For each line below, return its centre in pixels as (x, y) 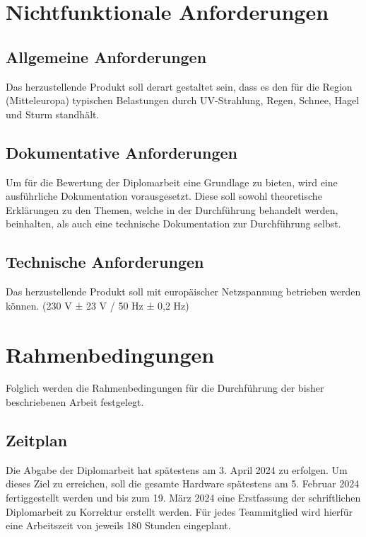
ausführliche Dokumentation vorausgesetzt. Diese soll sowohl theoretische (164, 196)
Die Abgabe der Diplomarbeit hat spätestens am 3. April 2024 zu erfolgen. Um (177, 469)
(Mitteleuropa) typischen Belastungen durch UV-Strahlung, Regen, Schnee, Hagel (183, 100)
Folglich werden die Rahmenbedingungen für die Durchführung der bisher (165, 388)
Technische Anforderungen (105, 262)
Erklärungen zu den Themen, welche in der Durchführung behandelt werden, (172, 209)
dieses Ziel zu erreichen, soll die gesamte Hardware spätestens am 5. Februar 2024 (183, 484)
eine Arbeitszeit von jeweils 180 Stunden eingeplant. (118, 525)
